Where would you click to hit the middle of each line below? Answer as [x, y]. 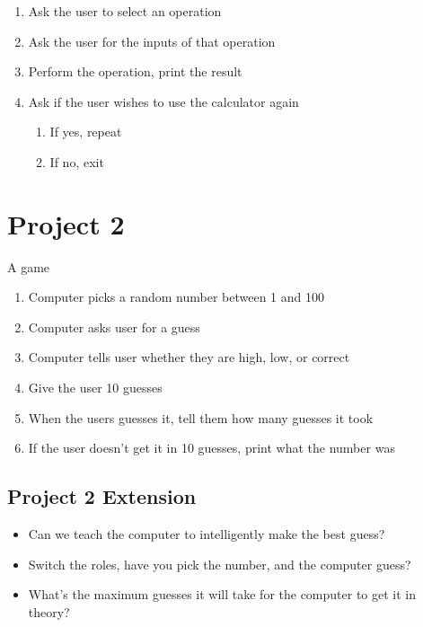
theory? [49, 611]
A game [29, 266]
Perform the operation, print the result [135, 71]
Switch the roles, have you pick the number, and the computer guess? [220, 564]
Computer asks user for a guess [114, 327]
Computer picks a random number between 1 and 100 [176, 297]
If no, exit [77, 161]
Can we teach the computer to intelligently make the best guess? [207, 534]
